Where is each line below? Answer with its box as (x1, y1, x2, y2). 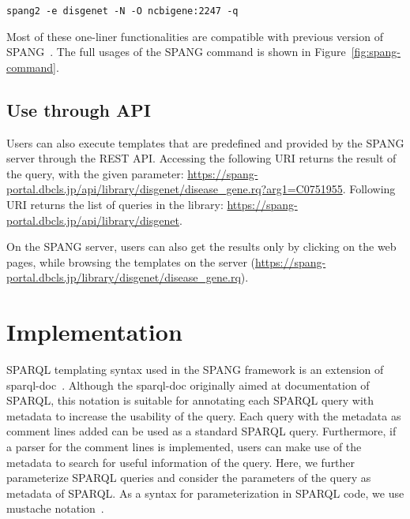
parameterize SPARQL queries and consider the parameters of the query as (6, 469, 371, 486)
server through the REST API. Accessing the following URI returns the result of (6, 150, 397, 166)
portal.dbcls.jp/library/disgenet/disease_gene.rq (6, 269, 241, 286)
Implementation (6, 316, 182, 348)
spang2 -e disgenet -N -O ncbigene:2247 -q (6, 6, 239, 17)
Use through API (6, 97, 151, 121)
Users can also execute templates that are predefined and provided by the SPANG (6, 134, 404, 151)
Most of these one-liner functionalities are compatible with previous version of (6, 28, 383, 44)
